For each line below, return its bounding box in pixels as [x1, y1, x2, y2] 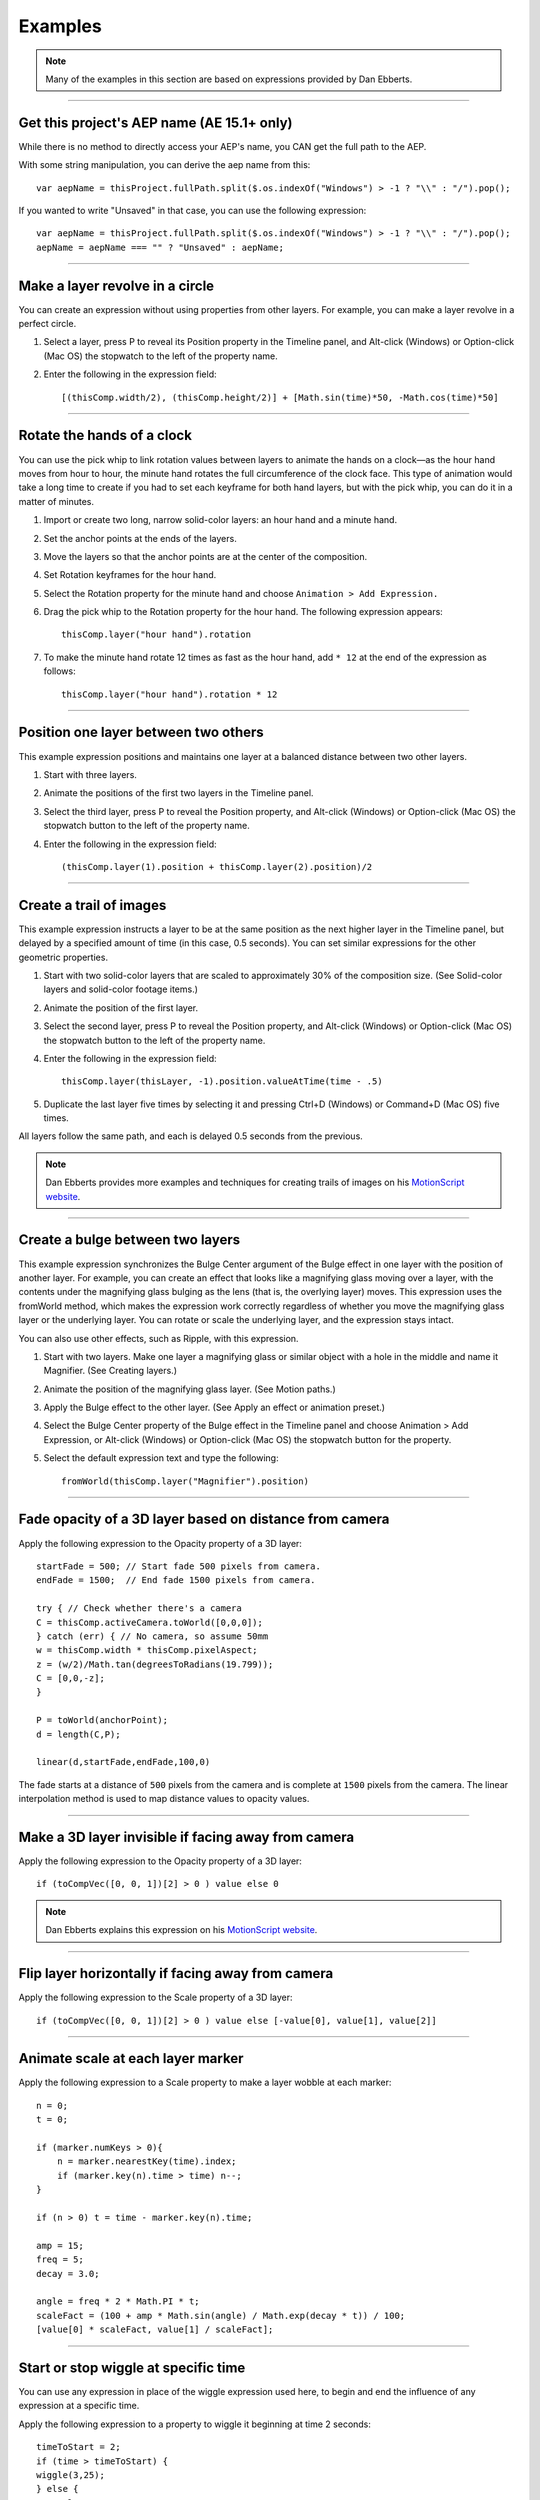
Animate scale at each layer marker [18, 2050, 244, 2067]
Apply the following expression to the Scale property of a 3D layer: [18, 1991, 293, 2004]
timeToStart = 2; [36, 2441, 121, 2453]
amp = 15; [36, 2240, 84, 2251]
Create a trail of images [18, 896, 167, 914]
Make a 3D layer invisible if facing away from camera [18, 1829, 355, 1845]
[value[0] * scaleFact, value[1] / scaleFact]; [36, 2324, 274, 2335]
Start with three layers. [43, 768, 137, 780]
